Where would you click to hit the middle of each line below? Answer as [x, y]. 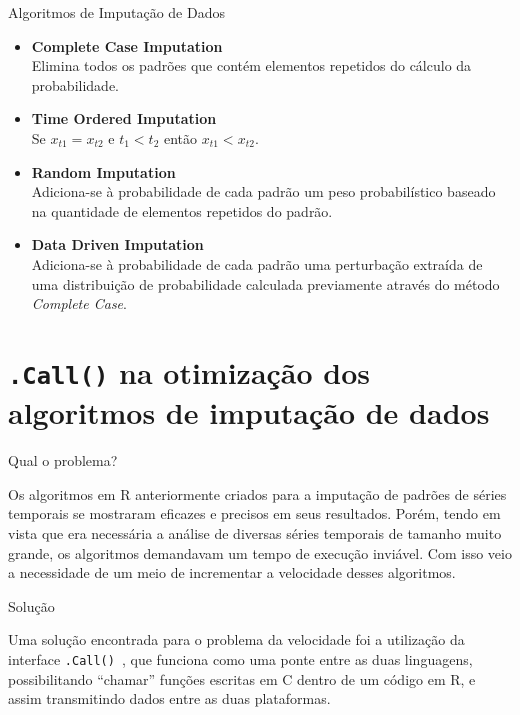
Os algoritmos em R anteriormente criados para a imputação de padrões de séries [257, 493]
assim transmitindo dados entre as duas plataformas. [169, 698]
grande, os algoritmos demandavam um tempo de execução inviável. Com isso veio [260, 552]
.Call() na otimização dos [189, 371]
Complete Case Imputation [127, 45]
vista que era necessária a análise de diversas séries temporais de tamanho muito [255, 532]
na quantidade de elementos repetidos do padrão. [182, 210]
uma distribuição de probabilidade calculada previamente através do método [265, 283]
